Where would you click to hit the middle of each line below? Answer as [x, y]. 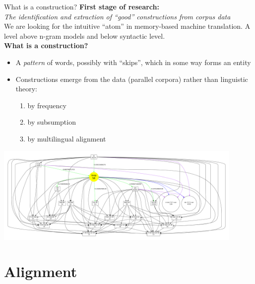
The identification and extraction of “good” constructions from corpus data [117, 16]
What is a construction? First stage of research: [82, 6]
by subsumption [52, 122]
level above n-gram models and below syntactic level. [85, 35]
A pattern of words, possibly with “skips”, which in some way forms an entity [133, 62]
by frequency [47, 105]
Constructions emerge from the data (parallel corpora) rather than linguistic [132, 79]
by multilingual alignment [67, 138]
